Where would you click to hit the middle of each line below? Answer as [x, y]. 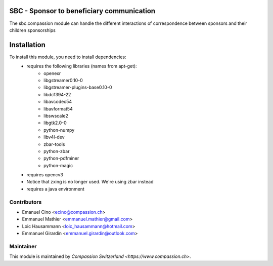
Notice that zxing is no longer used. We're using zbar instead [90, 182]
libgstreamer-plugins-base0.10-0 [78, 87]
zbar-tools [54, 144]
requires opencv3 [45, 175]
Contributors [26, 202]
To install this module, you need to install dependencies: [68, 57]
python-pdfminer [61, 158]
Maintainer [23, 246]
